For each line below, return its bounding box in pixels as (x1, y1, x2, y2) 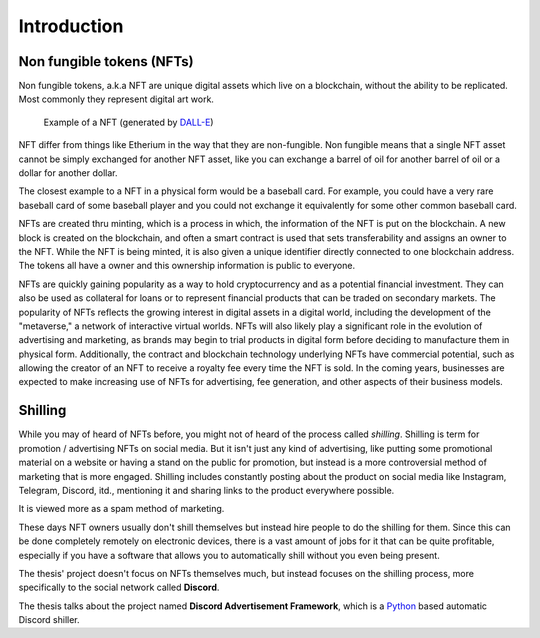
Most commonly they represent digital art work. (18, 93, 215, 105)
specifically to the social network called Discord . (18, 581, 220, 594)
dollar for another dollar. (18, 167, 118, 179)
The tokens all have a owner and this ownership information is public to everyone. (18, 260, 355, 272)
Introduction (18, 15, 124, 37)
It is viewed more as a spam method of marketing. (18, 503, 225, 515)
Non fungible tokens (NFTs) (18, 53, 194, 70)
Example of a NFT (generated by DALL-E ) (43, 116, 214, 128)
